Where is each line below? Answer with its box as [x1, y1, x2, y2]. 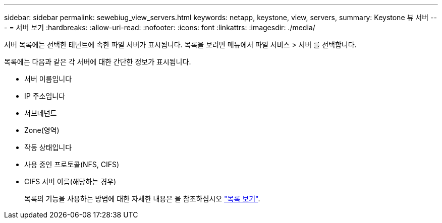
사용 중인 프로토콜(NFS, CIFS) [24, 160, 120, 169]
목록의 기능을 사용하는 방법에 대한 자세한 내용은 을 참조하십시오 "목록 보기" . [24, 194, 260, 203]
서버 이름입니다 [24, 75, 72, 83]
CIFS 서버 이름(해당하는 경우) [24, 177, 117, 186]
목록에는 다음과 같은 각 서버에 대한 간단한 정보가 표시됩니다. [4, 57, 191, 66]
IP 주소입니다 [24, 92, 66, 100]
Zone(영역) [24, 126, 60, 134]
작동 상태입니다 [24, 143, 72, 152]
